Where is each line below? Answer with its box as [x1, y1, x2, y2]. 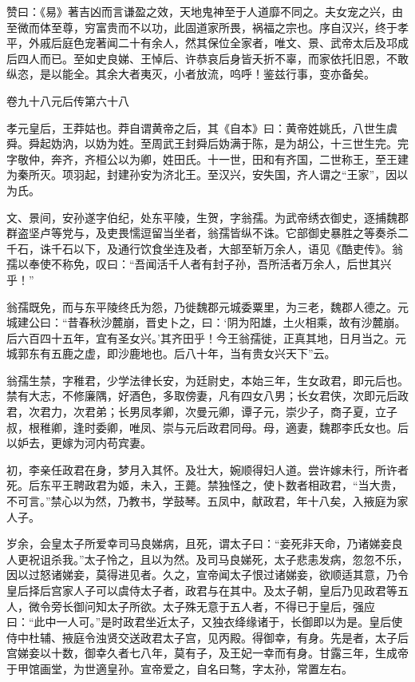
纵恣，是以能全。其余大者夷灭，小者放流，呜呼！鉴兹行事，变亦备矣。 [6, 65, 375, 82]
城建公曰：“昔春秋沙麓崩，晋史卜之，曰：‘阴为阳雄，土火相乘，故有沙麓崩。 [6, 314, 406, 331]
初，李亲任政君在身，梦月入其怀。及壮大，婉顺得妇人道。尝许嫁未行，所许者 [6, 461, 409, 478]
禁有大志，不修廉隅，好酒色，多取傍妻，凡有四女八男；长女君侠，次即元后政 [6, 387, 409, 404]
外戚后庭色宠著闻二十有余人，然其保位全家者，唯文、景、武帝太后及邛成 [28, 34, 409, 51]
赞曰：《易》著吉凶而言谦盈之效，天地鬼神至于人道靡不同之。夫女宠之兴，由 [6, 3, 403, 19]
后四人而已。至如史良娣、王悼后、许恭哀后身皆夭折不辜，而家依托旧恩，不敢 [6, 50, 409, 66]
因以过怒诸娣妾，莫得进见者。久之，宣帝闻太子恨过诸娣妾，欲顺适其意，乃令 [6, 566, 409, 583]
